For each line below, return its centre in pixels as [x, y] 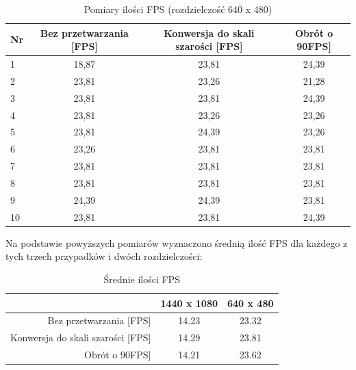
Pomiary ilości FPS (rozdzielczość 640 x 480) [178, 9]
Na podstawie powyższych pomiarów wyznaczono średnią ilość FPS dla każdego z [177, 242]
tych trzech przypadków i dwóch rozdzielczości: [104, 256]
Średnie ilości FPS [142, 279]
